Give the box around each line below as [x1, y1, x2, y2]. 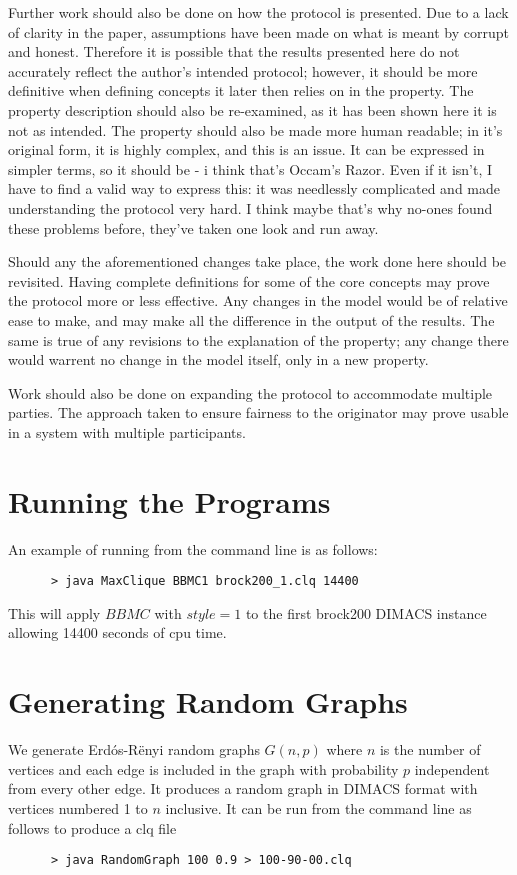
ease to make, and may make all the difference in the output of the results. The [8, 309, 495, 330]
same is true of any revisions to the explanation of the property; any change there [8, 329, 509, 350]
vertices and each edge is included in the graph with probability [8, 758, 399, 779]
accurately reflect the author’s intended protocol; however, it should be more [8, 60, 478, 81]
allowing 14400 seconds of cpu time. [8, 622, 227, 643]
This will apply [8, 602, 101, 623]
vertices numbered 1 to [8, 797, 148, 818]
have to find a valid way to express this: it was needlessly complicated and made [8, 178, 500, 199]
